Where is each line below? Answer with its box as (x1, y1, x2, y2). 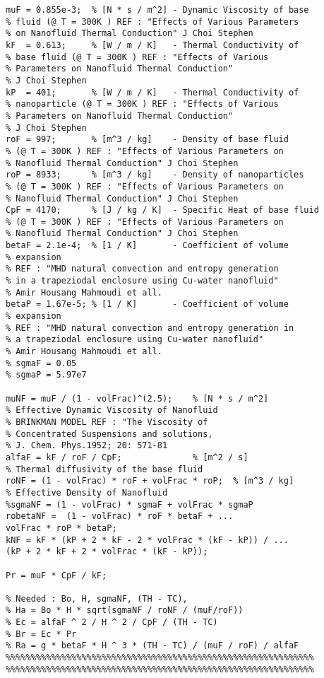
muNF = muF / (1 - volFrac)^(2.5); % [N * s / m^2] (6, 393, 269, 404)
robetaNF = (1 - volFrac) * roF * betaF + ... (6, 511, 234, 522)
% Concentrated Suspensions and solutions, (6, 428, 213, 439)
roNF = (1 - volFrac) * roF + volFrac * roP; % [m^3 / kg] (6, 476, 294, 486)
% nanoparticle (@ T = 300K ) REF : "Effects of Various (6, 99, 279, 110)
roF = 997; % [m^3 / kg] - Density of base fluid (6, 134, 289, 145)
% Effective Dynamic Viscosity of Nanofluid (6, 405, 218, 416)
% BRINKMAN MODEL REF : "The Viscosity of (6, 416, 208, 427)
